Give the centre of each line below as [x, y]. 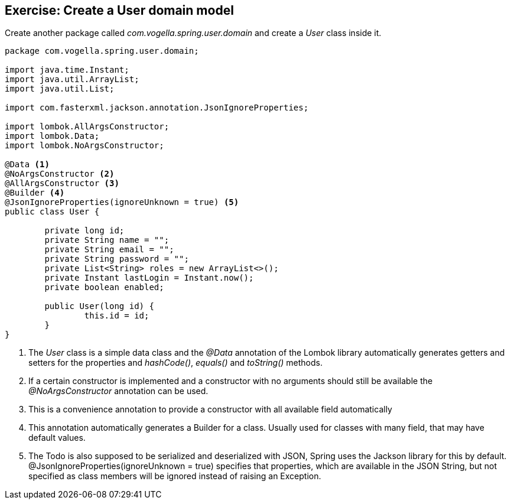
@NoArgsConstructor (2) [60, 174]
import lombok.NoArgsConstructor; [84, 146]
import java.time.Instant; [67, 70]
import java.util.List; [60, 89]
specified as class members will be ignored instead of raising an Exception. [175, 476]
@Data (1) [27, 165]
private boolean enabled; [104, 287]
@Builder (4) [35, 193]
